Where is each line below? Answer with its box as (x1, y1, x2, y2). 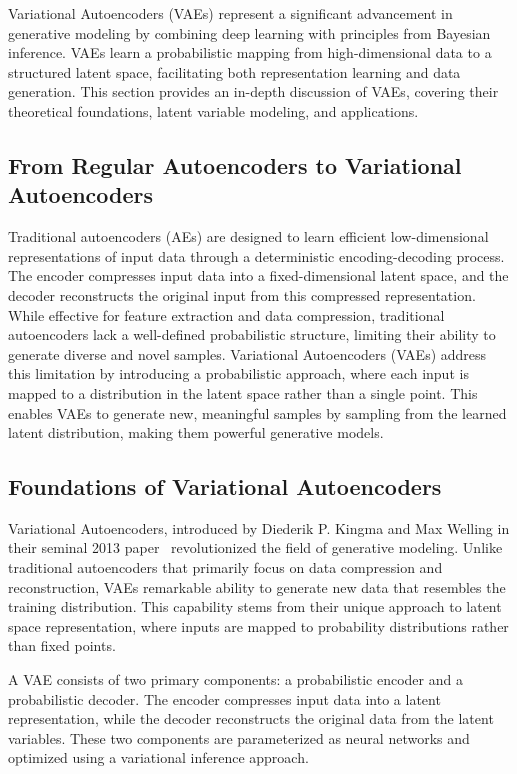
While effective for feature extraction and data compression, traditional (8, 304, 445, 325)
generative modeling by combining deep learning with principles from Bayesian (8, 22, 491, 43)
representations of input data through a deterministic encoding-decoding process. (8, 245, 505, 266)
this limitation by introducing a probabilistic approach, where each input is (8, 363, 469, 384)
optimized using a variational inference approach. (8, 747, 309, 768)
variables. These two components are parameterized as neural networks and (8, 727, 470, 748)
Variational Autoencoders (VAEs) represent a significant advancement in (8, 3, 453, 23)
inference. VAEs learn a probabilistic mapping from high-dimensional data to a (8, 42, 492, 63)
